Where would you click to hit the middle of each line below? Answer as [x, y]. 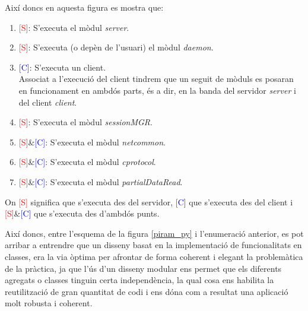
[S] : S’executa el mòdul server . [74, 27]
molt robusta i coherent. [49, 303]
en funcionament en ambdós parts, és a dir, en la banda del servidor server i [157, 90]
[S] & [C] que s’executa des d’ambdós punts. [82, 213]
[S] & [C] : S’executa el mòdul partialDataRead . [101, 181]
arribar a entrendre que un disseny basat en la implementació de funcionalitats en [153, 245]
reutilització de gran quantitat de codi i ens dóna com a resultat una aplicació [147, 291]
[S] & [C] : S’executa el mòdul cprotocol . [87, 162]
